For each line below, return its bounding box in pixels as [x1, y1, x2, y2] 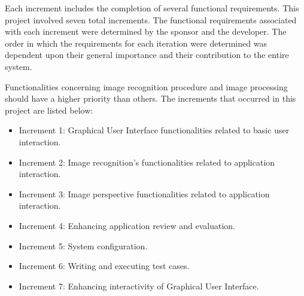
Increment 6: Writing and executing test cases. [19, 260, 190, 272]
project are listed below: [5, 103, 93, 116]
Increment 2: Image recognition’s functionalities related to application [19, 155, 275, 168]
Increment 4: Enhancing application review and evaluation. [19, 219, 235, 231]
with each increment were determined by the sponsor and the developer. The [5, 25, 287, 38]
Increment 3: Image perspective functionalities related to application [19, 187, 270, 200]
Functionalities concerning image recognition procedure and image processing [5, 80, 288, 93]
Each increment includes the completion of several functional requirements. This [5, 2, 299, 14]
